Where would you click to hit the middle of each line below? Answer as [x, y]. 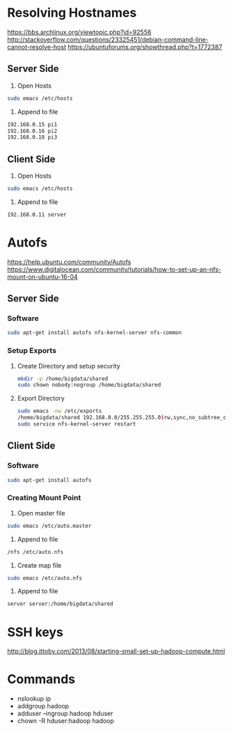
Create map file [39, 565]
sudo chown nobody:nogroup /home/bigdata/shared [89, 385]
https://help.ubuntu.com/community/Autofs [69, 262]
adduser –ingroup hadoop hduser [65, 714]
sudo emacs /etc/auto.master [49, 526]
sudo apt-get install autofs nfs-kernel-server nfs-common [95, 333]
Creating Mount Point [44, 498]
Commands [41, 679]
